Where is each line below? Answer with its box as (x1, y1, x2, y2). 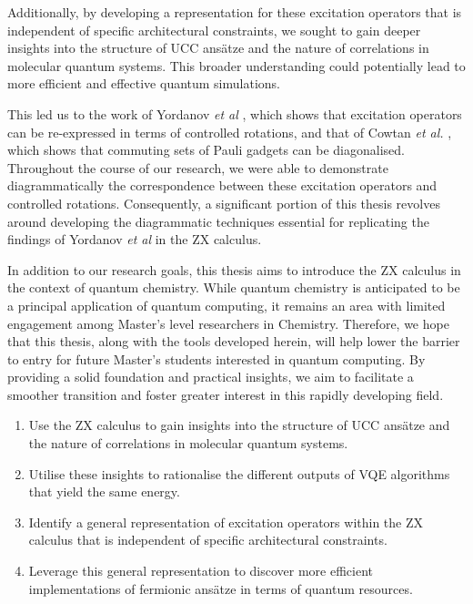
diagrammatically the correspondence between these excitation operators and (7, 176, 438, 195)
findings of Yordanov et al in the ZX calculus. (7, 230, 262, 249)
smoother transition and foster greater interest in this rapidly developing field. (7, 384, 444, 404)
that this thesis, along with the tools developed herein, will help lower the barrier (7, 332, 460, 351)
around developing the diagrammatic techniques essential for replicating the (7, 211, 429, 230)
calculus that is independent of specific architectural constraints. (28, 530, 387, 549)
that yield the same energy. (28, 482, 180, 501)
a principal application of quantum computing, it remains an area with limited (7, 295, 446, 314)
